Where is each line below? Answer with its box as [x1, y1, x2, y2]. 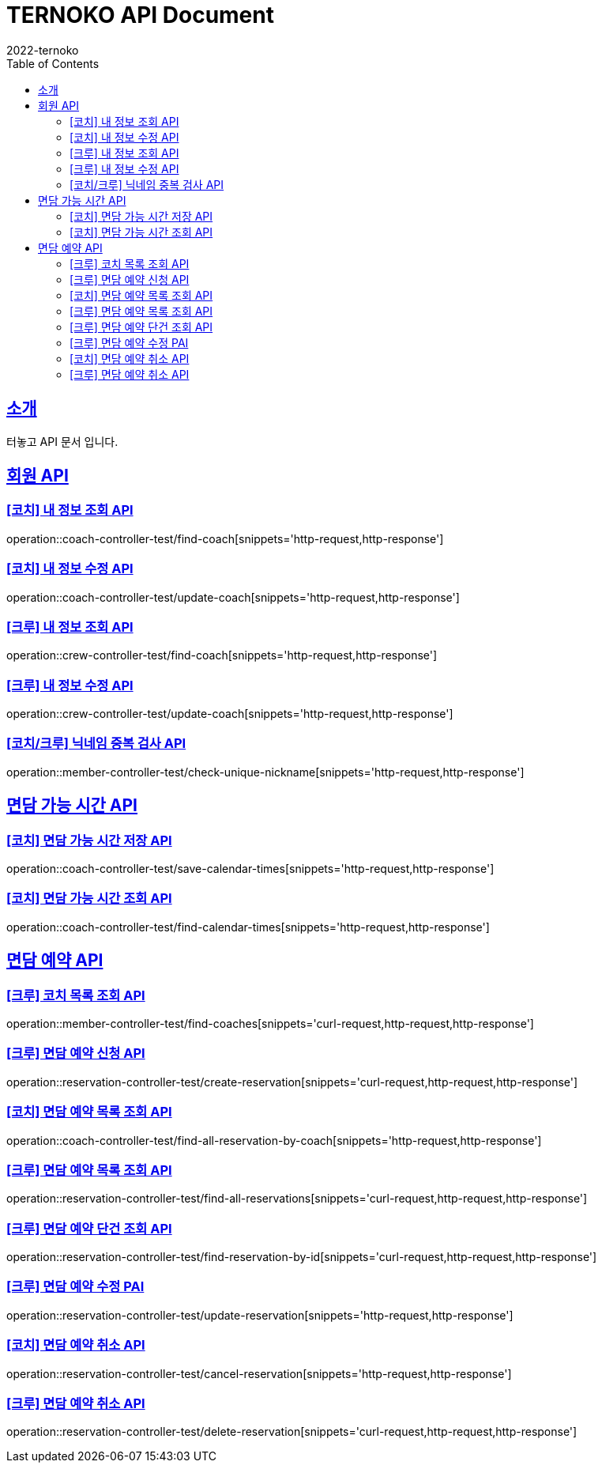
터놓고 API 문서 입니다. [6, 434, 119, 448]
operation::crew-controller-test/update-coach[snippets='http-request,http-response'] [6, 707, 453, 721]
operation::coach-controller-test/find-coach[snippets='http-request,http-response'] [6, 531, 444, 546]
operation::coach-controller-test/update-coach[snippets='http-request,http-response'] [6, 590, 460, 604]
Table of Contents [6, 56, 100, 70]
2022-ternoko [6, 43, 79, 57]
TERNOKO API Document [6, 2, 274, 28]
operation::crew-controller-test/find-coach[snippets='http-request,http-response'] [6, 648, 438, 663]
